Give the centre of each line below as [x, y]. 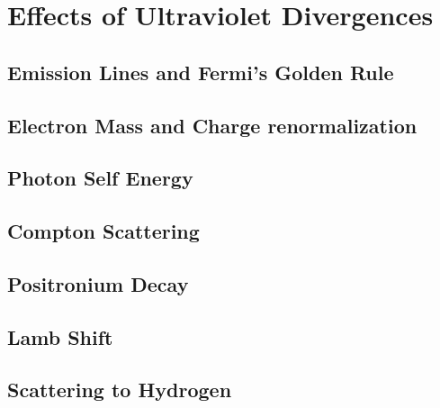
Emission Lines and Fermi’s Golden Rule [201, 72]
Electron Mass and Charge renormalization [212, 125]
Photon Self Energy [100, 178]
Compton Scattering [103, 231]
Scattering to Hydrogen [120, 390]
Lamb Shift [60, 336]
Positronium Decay [98, 283]
